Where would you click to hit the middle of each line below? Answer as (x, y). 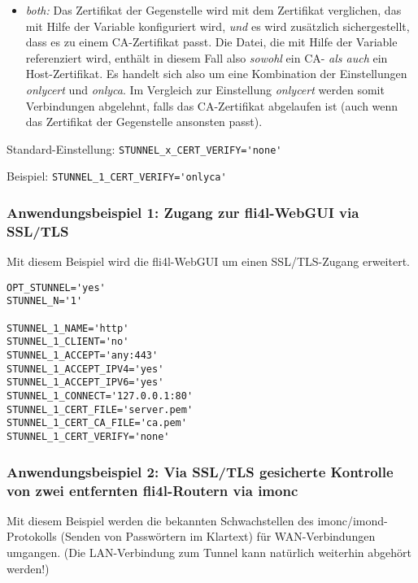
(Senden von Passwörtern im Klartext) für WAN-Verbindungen (218, 536)
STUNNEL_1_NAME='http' (68, 328)
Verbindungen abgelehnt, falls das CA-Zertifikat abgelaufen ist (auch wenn (212, 105)
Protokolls (32, 536)
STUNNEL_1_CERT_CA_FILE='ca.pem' (97, 423)
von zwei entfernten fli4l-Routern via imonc (152, 490)
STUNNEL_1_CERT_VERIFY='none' (88, 437)
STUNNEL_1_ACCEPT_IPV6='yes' (85, 383)
